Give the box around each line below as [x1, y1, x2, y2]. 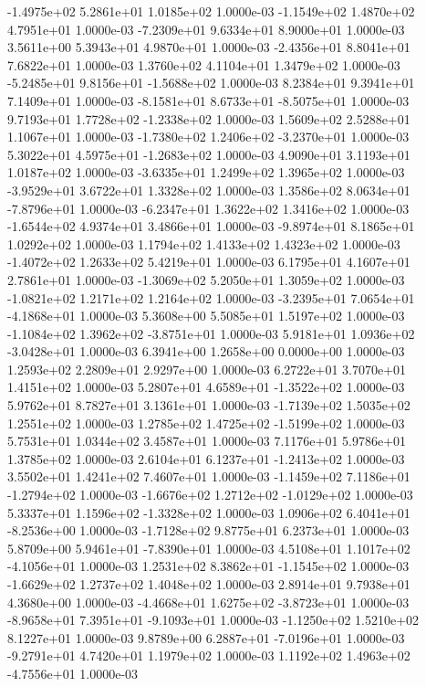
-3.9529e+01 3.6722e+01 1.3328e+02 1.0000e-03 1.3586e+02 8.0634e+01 [7, 180, 410, 199]
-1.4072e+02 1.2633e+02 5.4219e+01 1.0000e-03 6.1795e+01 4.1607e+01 [7, 252, 410, 271]
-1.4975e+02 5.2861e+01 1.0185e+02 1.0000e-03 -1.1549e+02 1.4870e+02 [7, 2, 415, 20]
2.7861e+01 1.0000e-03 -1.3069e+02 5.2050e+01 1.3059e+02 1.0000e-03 [7, 270, 405, 289]
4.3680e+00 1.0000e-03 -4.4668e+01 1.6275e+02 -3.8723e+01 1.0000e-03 [7, 592, 410, 611]
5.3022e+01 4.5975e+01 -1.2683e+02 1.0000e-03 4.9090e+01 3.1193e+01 [7, 144, 410, 164]
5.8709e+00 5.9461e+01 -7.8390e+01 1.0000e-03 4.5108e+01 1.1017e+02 [7, 538, 410, 557]
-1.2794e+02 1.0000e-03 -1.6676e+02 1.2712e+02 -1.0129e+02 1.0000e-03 [7, 485, 413, 504]
